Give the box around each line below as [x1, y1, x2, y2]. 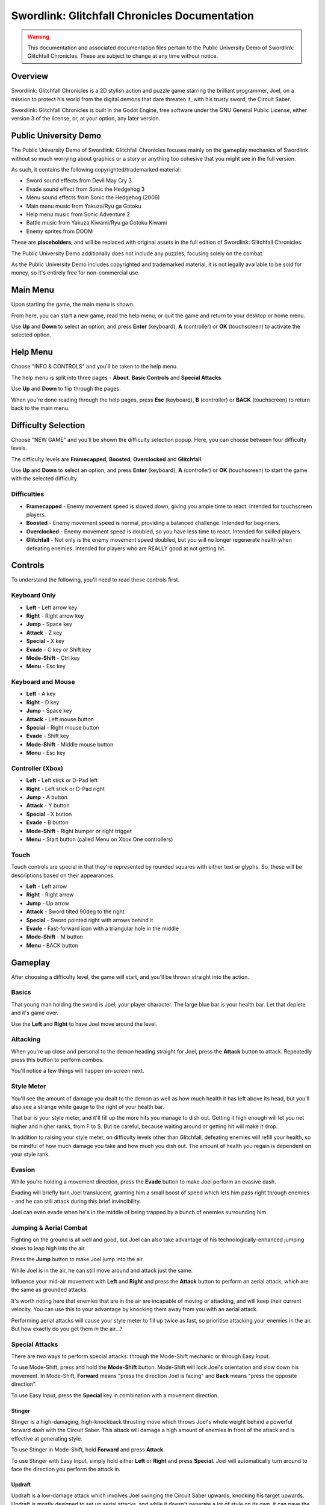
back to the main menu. [11, 404, 70, 412]
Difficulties [11, 490, 45, 498]
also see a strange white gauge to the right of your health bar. [11, 1103, 165, 1110]
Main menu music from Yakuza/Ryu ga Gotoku [26, 202, 141, 209]
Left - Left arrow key [26, 604, 78, 611]
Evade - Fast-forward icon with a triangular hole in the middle [26, 925, 179, 932]
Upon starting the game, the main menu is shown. [11, 301, 135, 308]
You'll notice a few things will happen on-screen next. [11, 1067, 144, 1075]
